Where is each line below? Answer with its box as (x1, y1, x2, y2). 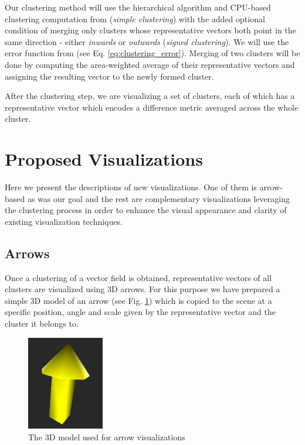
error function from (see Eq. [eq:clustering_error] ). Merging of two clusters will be (5, 47, 300, 59)
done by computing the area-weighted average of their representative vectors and (5, 58, 295, 70)
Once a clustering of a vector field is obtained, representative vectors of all (5, 271, 272, 283)
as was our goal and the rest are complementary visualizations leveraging (27, 192, 290, 204)
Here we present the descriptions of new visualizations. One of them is (5, 181, 257, 193)
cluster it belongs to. (5, 317, 79, 330)
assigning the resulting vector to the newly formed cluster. (5, 70, 214, 82)
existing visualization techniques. (5, 215, 123, 227)
